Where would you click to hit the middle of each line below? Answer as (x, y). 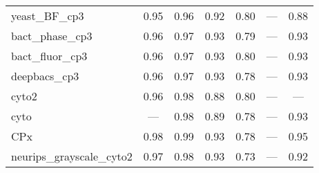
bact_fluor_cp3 (49, 56)
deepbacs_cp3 (45, 76)
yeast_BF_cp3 (48, 16)
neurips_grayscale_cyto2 (72, 156)
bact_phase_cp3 (52, 36)
